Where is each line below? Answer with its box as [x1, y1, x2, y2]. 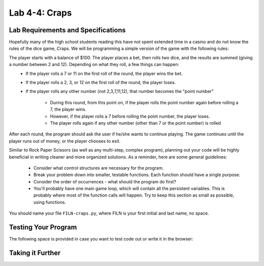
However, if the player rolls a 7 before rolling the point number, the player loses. [50, 113, 210, 119]
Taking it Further [9, 248, 61, 257]
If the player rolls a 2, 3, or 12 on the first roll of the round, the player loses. [25, 80, 176, 86]
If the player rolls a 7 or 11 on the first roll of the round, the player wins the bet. [25, 70, 183, 76]
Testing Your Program [9, 223, 77, 232]
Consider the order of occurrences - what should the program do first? [33, 178, 176, 184]
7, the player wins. [50, 107, 87, 112]
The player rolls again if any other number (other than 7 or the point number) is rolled [50, 120, 221, 126]
